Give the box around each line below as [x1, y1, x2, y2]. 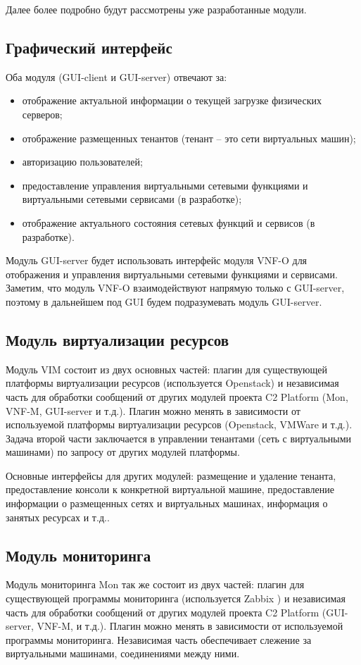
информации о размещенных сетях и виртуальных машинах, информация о [6, 496, 328, 511]
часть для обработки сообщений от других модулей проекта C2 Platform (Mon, [6, 389, 348, 404]
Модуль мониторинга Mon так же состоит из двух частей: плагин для [6, 577, 305, 592]
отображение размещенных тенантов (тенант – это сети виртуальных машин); [22, 130, 356, 145]
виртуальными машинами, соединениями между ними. [6, 646, 240, 661]
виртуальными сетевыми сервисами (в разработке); [22, 192, 242, 206]
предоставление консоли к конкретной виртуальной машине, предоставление [6, 482, 334, 497]
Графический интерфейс [6, 36, 172, 58]
